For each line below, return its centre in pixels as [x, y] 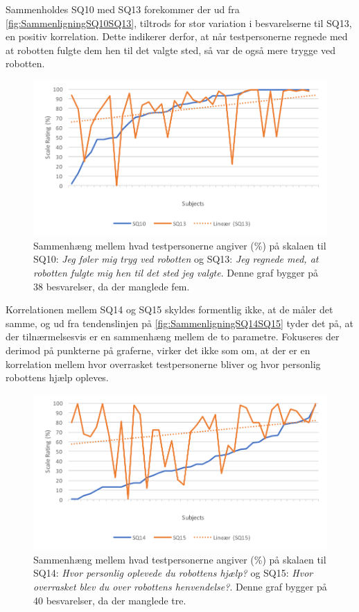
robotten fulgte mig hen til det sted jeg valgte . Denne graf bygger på [176, 273]
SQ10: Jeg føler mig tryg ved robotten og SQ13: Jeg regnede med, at [176, 259]
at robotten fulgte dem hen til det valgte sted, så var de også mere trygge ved [170, 50]
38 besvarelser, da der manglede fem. [112, 286]
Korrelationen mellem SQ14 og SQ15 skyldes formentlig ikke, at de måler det [169, 309]
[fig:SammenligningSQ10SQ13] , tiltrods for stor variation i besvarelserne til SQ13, [179, 23]
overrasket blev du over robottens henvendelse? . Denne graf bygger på [180, 586]
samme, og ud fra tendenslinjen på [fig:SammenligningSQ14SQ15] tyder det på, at [179, 323]
